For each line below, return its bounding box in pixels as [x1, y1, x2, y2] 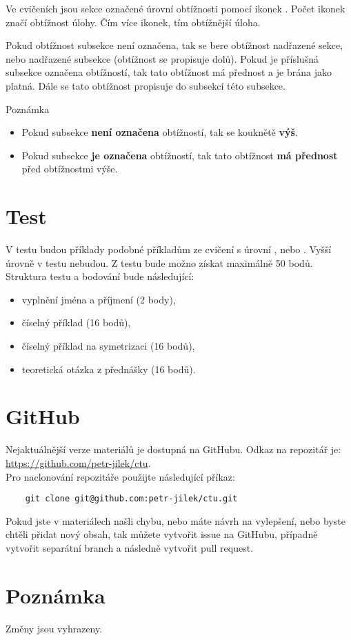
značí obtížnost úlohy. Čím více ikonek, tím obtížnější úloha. [6, 14, 261, 29]
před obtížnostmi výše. [21, 161, 118, 176]
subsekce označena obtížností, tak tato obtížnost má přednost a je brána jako [6, 65, 332, 79]
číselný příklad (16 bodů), [21, 315, 131, 330]
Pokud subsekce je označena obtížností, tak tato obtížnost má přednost [21, 148, 338, 162]
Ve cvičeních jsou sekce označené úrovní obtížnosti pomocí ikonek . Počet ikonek [6, 1, 345, 15]
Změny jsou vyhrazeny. [6, 621, 103, 635]
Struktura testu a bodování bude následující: [6, 269, 194, 283]
